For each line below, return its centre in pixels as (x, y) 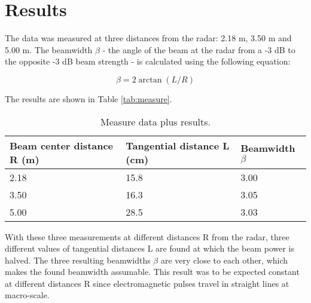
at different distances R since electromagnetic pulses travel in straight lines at (147, 283)
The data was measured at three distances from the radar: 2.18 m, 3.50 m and (148, 38)
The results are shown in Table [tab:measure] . (89, 98)
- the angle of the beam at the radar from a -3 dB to (199, 49)
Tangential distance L (178, 145)
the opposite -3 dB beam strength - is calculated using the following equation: (148, 61)
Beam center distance (62, 145)
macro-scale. (27, 295)
